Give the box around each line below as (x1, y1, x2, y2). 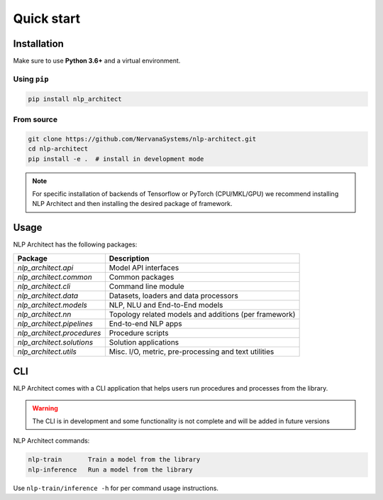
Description (109, 253, 150, 263)
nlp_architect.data (17, 290, 79, 300)
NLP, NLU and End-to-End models (109, 300, 223, 310)
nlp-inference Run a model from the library (28, 465, 193, 474)
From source (13, 114, 58, 124)
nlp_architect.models (17, 300, 88, 310)
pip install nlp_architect (28, 94, 122, 103)
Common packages (109, 272, 174, 282)
